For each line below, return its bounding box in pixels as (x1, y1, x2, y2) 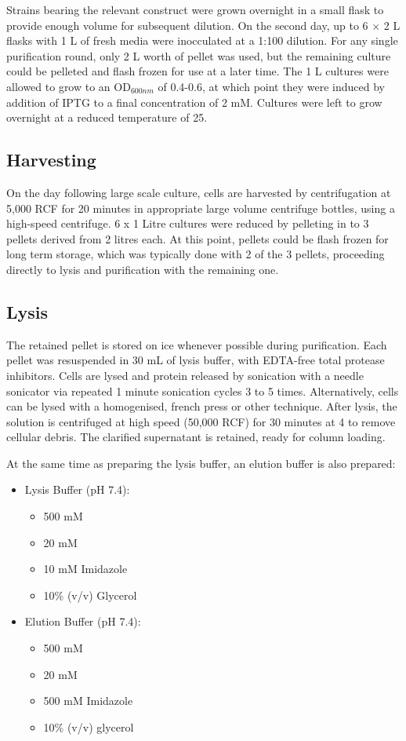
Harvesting (6, 148, 96, 172)
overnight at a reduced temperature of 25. (6, 109, 208, 126)
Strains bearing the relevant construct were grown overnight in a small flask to (6, 2, 384, 17)
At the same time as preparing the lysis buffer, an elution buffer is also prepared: (6, 454, 396, 471)
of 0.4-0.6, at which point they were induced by (158, 78, 385, 94)
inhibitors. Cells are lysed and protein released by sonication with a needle (6, 367, 364, 383)
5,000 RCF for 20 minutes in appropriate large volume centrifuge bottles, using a (6, 199, 395, 216)
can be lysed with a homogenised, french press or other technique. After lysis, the (6, 398, 397, 414)
